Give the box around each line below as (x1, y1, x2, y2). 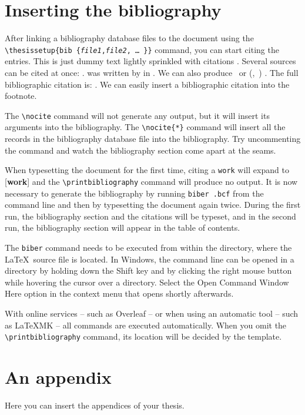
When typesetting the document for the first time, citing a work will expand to (5, 164, 289, 176)
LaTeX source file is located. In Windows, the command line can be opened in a (5, 253, 294, 265)
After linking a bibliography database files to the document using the (5, 32, 254, 44)
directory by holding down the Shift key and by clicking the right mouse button (5, 264, 292, 277)
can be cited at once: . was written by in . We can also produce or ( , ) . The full (5, 66, 299, 78)
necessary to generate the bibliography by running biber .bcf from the (5, 187, 264, 199)
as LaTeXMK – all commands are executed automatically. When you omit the (5, 318, 287, 331)
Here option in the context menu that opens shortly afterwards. (5, 287, 234, 300)
